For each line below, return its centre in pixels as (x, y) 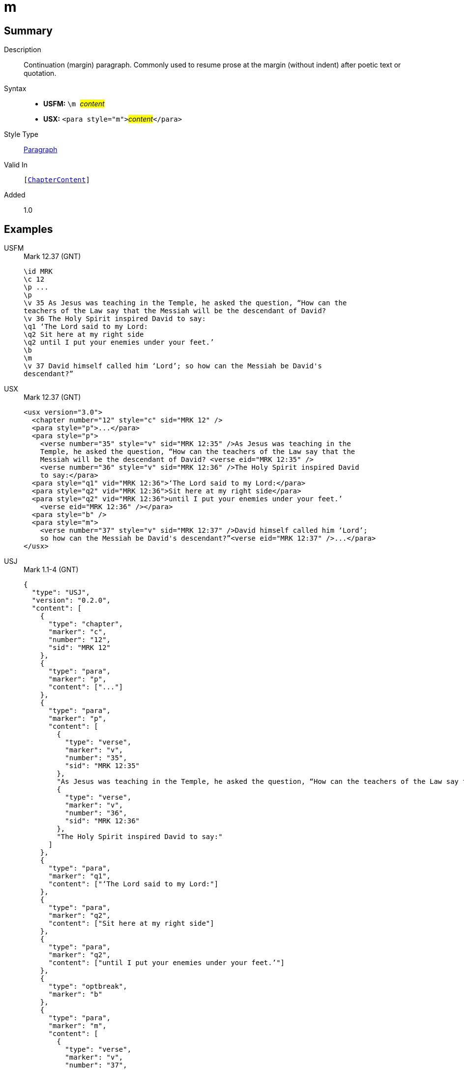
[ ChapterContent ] (57, 180)
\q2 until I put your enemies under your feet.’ (119, 342)
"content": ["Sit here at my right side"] (131, 924)
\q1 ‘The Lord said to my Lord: (86, 327)
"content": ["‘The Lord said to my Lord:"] (133, 884)
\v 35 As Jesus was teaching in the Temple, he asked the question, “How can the (185, 303)
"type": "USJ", (61, 593)
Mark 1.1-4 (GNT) (51, 570)
